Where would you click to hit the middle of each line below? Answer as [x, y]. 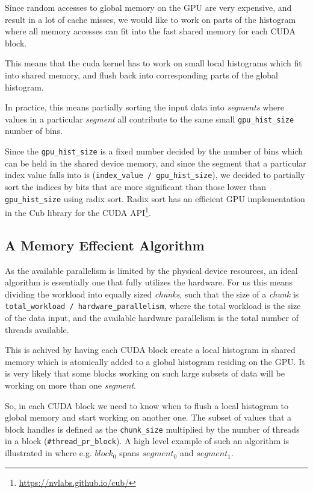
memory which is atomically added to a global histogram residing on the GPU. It [155, 361]
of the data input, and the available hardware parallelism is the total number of [152, 318]
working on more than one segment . [70, 385]
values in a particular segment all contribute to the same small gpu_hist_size [150, 119]
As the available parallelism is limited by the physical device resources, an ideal [151, 270]
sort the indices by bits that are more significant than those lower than [136, 186]
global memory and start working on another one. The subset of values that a [148, 417]
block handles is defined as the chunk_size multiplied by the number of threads [152, 429]
